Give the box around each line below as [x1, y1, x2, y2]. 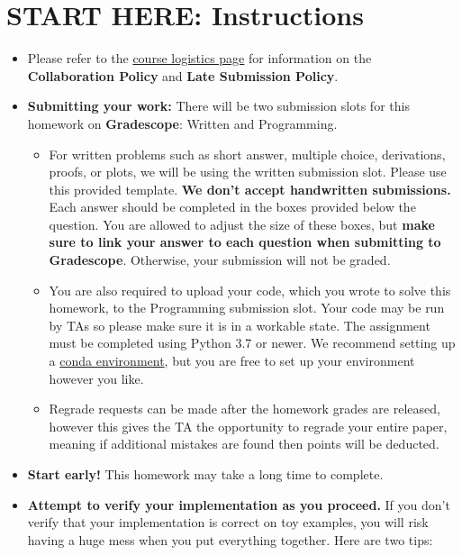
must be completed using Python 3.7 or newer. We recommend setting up [49, 333, 456, 352]
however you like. [49, 368, 144, 387]
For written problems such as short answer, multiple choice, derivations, [49, 144, 446, 163]
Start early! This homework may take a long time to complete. [27, 465, 384, 483]
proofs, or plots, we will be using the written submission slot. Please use [49, 162, 447, 181]
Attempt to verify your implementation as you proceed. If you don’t [27, 495, 450, 514]
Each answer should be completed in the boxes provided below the [49, 197, 416, 216]
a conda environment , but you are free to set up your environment [49, 351, 415, 370]
